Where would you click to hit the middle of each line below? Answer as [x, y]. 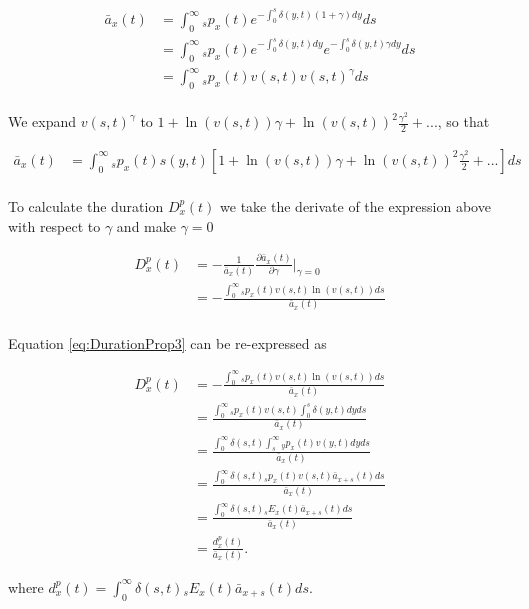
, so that [463, 121]
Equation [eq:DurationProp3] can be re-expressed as [167, 342]
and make [146, 225]
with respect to [54, 225]
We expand [42, 121]
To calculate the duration [86, 205]
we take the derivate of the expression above [355, 205]
